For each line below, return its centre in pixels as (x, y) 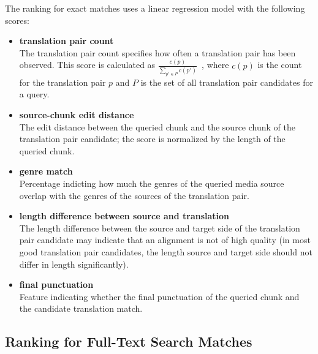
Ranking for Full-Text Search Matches (129, 341)
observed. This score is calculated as (87, 65)
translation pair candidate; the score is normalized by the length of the (152, 139)
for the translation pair (62, 82)
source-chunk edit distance (77, 115)
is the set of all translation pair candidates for (227, 82)
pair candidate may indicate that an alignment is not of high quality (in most (165, 240)
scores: (17, 20)
